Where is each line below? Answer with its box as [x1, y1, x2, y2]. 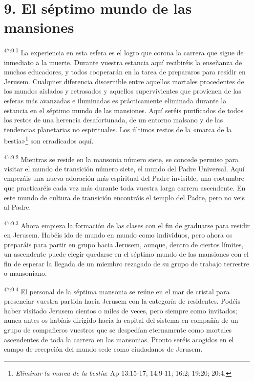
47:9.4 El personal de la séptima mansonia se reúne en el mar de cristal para [4, 285, 230, 296]
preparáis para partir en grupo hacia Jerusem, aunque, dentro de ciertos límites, [4, 239, 244, 249]
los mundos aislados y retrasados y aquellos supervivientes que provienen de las [4, 86, 241, 96]
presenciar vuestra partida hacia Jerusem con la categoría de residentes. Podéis [4, 296, 241, 306]
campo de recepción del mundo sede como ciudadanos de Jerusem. [4, 344, 203, 354]
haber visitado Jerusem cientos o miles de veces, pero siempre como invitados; [4, 305, 237, 315]
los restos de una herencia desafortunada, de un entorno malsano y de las [4, 115, 223, 125]
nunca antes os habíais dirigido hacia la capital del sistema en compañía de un [4, 315, 238, 325]
